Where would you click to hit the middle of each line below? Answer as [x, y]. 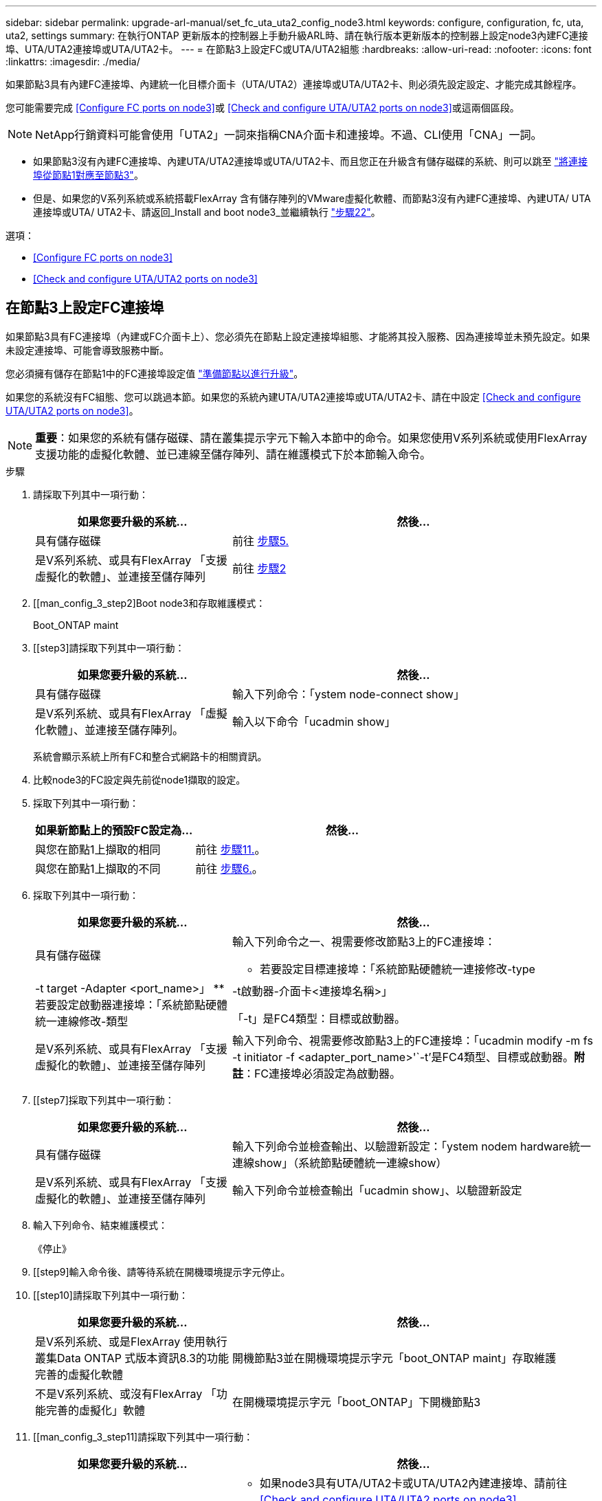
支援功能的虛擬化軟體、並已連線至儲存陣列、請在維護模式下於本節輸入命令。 [233, 454]
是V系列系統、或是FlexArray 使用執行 [131, 1341]
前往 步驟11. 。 [231, 849]
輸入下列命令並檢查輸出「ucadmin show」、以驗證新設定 [377, 1190]
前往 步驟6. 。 [229, 868]
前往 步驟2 [259, 568]
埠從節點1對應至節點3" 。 [88, 175]
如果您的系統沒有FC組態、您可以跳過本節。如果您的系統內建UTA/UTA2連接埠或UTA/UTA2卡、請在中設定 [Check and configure [293, 397]
